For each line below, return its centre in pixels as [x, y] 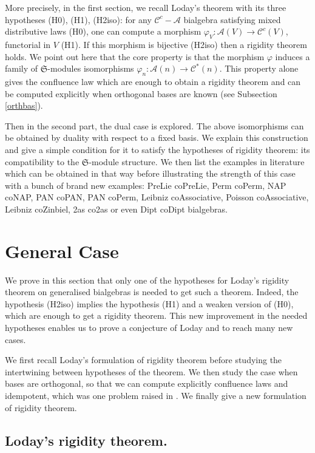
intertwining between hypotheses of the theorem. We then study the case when [151, 371]
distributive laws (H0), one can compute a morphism [103, 31]
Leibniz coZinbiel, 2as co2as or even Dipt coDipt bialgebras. [116, 209]
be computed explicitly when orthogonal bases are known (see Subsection [141, 93]
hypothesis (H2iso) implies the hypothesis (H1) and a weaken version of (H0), [149, 303]
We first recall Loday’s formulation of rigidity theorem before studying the [144, 360]
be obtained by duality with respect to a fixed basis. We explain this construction [157, 138]
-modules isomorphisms [91, 68]
